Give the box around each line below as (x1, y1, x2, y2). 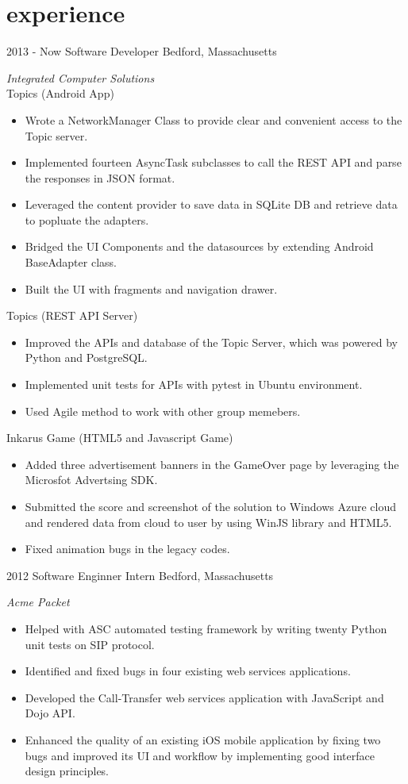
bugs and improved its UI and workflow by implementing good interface (25, 747, 375, 763)
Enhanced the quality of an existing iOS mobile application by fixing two (25, 731, 381, 747)
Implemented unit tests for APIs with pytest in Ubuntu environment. (25, 376, 363, 393)
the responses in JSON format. (25, 169, 175, 186)
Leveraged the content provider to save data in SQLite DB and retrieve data (25, 196, 398, 213)
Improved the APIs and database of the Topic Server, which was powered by (25, 333, 398, 350)
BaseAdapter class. (25, 254, 117, 271)
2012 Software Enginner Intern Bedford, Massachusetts (6, 567, 274, 583)
